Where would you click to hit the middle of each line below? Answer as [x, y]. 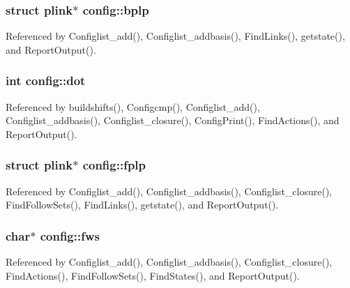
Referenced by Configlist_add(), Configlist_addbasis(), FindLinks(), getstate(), [175, 36]
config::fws [70, 235]
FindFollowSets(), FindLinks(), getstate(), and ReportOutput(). [142, 205]
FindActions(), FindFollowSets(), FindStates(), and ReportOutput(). [153, 275]
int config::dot [46, 81]
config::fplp [114, 165]
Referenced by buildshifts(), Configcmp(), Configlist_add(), [133, 106]
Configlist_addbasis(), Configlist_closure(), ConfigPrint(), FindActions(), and [173, 120]
